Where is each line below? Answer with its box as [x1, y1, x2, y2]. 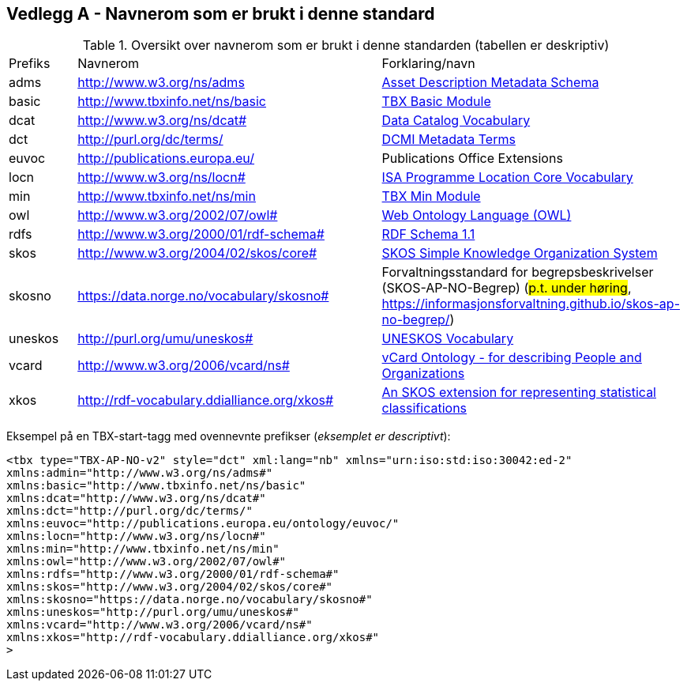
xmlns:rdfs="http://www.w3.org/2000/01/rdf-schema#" [6, 568, 340, 581]
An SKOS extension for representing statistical [381, 384, 656, 401]
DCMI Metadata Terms [381, 131, 516, 148]
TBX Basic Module [381, 93, 491, 110]
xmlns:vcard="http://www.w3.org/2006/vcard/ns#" [6, 618, 313, 632]
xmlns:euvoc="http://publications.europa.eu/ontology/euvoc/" [6, 517, 400, 530]
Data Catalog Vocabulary [381, 112, 531, 129]
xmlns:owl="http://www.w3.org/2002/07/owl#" [6, 555, 287, 568]
